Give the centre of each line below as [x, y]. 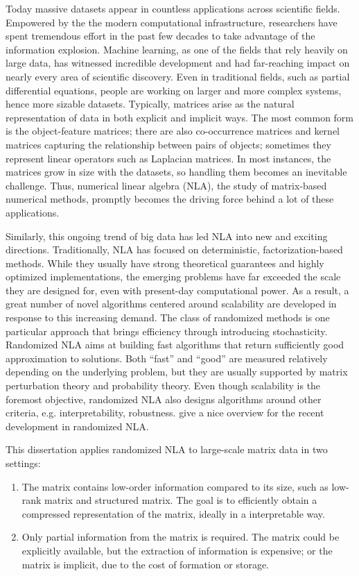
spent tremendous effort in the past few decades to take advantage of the [160, 36]
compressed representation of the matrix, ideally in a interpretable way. [173, 513]
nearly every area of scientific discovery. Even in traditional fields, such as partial [178, 76]
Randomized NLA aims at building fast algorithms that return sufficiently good [175, 345]
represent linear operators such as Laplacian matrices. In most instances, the [168, 158]
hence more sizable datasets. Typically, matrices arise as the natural [150, 104]
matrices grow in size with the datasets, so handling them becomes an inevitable [176, 172]
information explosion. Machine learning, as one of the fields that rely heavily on [177, 49]
